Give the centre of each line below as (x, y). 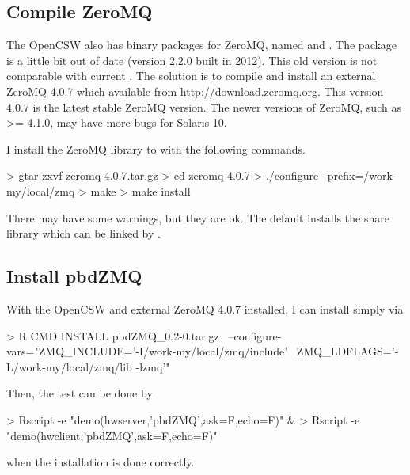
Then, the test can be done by (80, 393)
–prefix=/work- (359, 175)
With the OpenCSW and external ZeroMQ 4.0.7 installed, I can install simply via (205, 308)
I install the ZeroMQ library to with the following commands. (156, 148)
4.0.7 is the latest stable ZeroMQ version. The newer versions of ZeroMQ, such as (204, 106)
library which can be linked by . (84, 233)
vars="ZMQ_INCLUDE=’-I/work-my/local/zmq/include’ (147, 351)
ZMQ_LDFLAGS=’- (347, 351)
